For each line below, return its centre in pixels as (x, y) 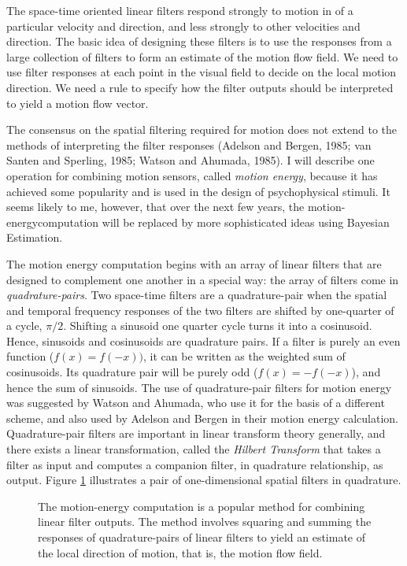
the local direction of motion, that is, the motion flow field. (180, 552)
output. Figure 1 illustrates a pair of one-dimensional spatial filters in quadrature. (204, 480)
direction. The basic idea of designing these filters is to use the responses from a (199, 41)
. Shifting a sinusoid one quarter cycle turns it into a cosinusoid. (218, 326)
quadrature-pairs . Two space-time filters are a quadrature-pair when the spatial (197, 295)
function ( (30, 356)
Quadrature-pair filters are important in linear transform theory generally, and (196, 433)
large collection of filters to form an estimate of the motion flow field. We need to (202, 56)
